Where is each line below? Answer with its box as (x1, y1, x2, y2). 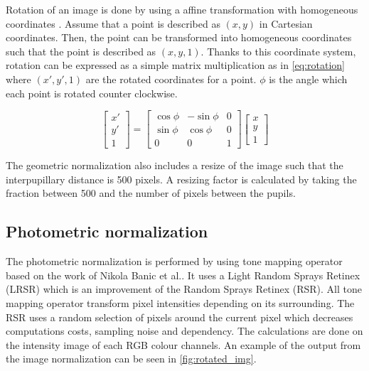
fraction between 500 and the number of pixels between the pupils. (6, 185, 296, 200)
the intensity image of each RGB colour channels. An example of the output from (6, 337, 361, 352)
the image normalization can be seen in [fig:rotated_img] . (6, 351, 257, 366)
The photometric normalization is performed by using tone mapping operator (6, 254, 343, 269)
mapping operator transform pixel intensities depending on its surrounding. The (6, 296, 355, 311)
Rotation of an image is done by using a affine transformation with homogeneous (6, 2, 358, 16)
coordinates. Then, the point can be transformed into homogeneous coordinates (6, 30, 352, 45)
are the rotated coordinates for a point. (85, 71, 257, 86)
